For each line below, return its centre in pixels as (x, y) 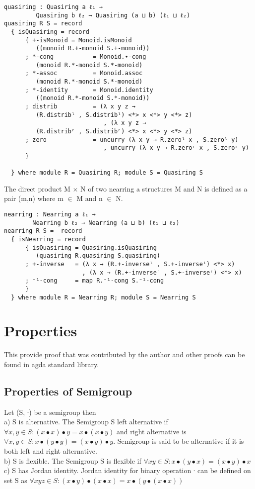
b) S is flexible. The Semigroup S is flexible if (73, 460)
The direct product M (37, 188)
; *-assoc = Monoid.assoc (84, 73)
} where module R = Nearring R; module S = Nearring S (103, 297)
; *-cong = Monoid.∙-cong (86, 56)
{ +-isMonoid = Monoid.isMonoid (78, 40)
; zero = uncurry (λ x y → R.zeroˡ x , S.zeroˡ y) (132, 140)
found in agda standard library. (52, 364)
